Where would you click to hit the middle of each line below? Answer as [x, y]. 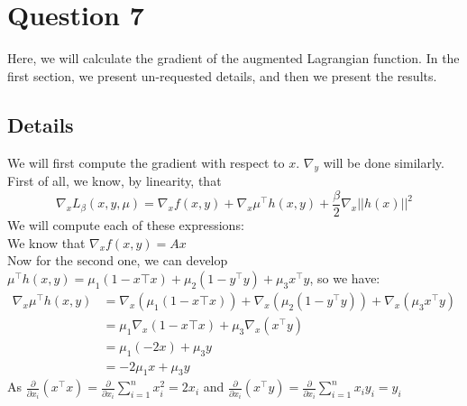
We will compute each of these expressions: [126, 224]
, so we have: [345, 277]
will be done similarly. [384, 162]
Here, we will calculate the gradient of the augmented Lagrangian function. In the [233, 58]
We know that [46, 242]
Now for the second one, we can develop [118, 260]
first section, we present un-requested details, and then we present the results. [222, 75]
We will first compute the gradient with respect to [146, 162]
